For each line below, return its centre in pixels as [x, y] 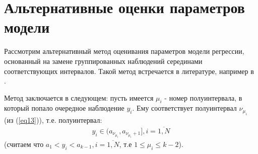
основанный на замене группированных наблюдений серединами [103, 61]
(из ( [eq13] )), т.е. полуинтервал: [53, 120]
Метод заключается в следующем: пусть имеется [79, 97]
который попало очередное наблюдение [64, 108]
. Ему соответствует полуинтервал [184, 108]
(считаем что [24, 144]
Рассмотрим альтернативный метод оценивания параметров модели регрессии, [124, 51]
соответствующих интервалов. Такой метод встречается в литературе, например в [129, 71]
